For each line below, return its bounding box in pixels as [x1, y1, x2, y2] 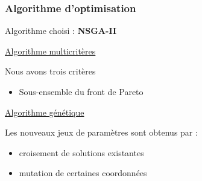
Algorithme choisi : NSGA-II [5, 24, 117, 37]
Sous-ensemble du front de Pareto [19, 85, 144, 97]
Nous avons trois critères [5, 65, 96, 77]
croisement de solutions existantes [19, 146, 144, 159]
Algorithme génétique [5, 105, 84, 118]
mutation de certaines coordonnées [19, 166, 147, 179]
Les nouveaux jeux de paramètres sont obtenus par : [5, 126, 198, 139]
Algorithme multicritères [5, 44, 96, 57]
